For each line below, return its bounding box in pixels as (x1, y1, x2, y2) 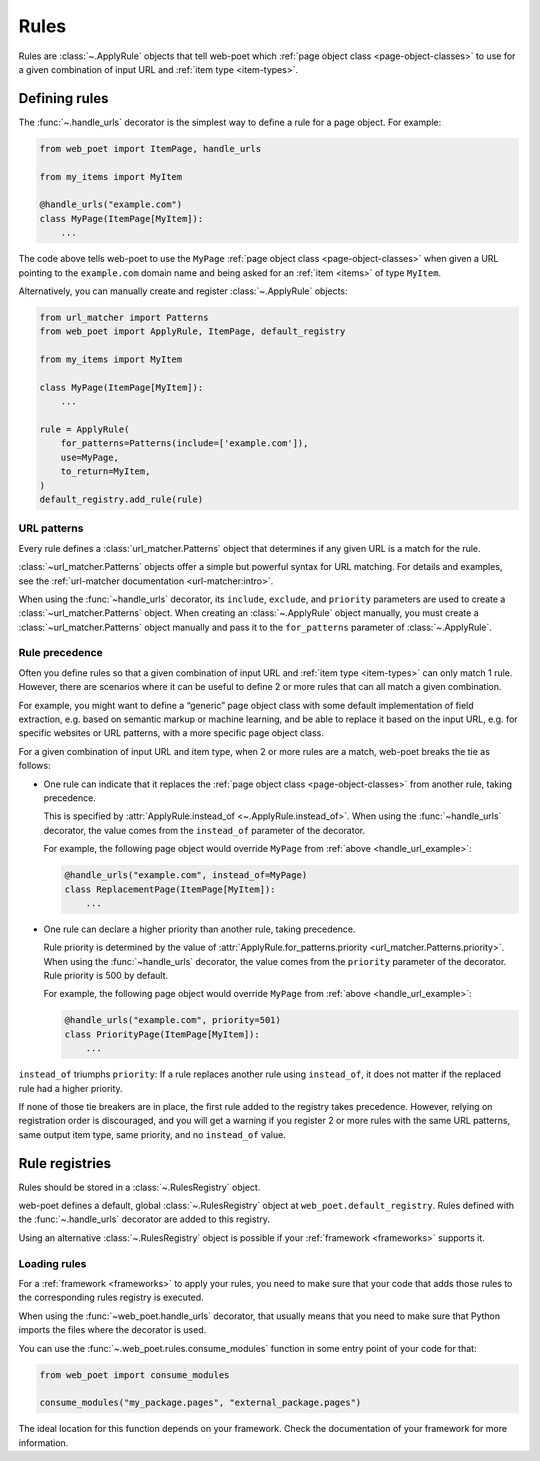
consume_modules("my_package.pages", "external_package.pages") (39, 1397, 362, 1409)
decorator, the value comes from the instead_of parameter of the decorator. (43, 824, 365, 836)
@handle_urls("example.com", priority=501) (64, 1015, 282, 1026)
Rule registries (18, 1155, 112, 1172)
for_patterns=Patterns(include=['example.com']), (60, 438, 309, 449)
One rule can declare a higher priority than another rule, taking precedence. (43, 923, 356, 935)
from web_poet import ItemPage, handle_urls (39, 143, 262, 154)
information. (18, 1436, 69, 1449)
